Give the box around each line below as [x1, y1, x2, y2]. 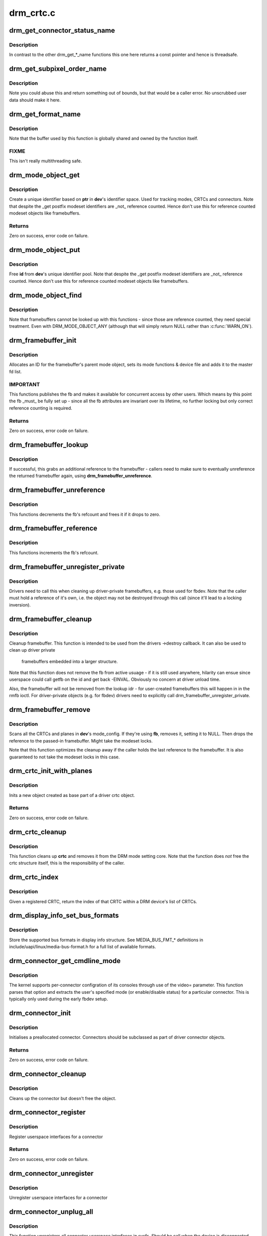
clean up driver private [9, 647, 55, 653]
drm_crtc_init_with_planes [9, 767, 92, 775]
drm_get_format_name [9, 110, 81, 118]
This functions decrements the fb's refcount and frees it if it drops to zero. [9, 511, 161, 517]
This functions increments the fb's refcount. [9, 549, 99, 556]
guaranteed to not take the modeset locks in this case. [9, 754, 120, 760]
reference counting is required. [9, 405, 73, 411]
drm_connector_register [9, 1108, 86, 1117]
